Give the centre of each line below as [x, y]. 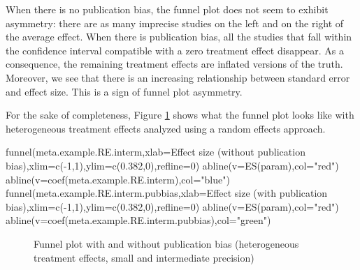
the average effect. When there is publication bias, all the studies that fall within [179, 37]
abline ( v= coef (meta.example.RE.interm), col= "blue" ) [118, 179]
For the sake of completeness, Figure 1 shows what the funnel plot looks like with [180, 115]
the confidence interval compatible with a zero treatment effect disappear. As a [175, 50]
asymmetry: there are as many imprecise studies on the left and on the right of [175, 23]
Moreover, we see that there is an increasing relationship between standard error [178, 77]
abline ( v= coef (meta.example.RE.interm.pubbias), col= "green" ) [138, 220]
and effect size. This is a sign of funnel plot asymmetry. [124, 91]
